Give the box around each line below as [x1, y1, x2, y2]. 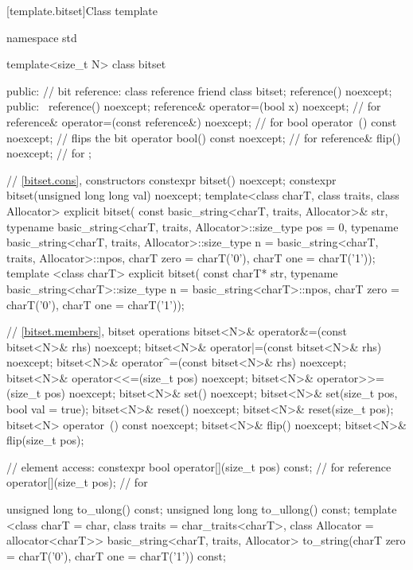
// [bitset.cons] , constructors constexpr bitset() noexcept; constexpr [6, 171, 337, 188]
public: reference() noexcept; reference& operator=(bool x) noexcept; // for [6, 98, 381, 114]
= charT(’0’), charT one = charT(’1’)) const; [6, 547, 226, 564]
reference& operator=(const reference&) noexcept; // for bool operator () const [6, 113, 397, 130]
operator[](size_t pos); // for [6, 474, 148, 491]
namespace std [6, 29, 77, 45]
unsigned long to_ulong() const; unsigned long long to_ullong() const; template [6, 501, 397, 518]
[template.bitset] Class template [6, 2, 158, 18]
